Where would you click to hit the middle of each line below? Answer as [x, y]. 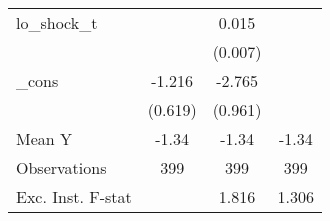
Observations [61, 167]
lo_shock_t [57, 22]
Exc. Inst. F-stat [74, 196]
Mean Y [44, 138]
